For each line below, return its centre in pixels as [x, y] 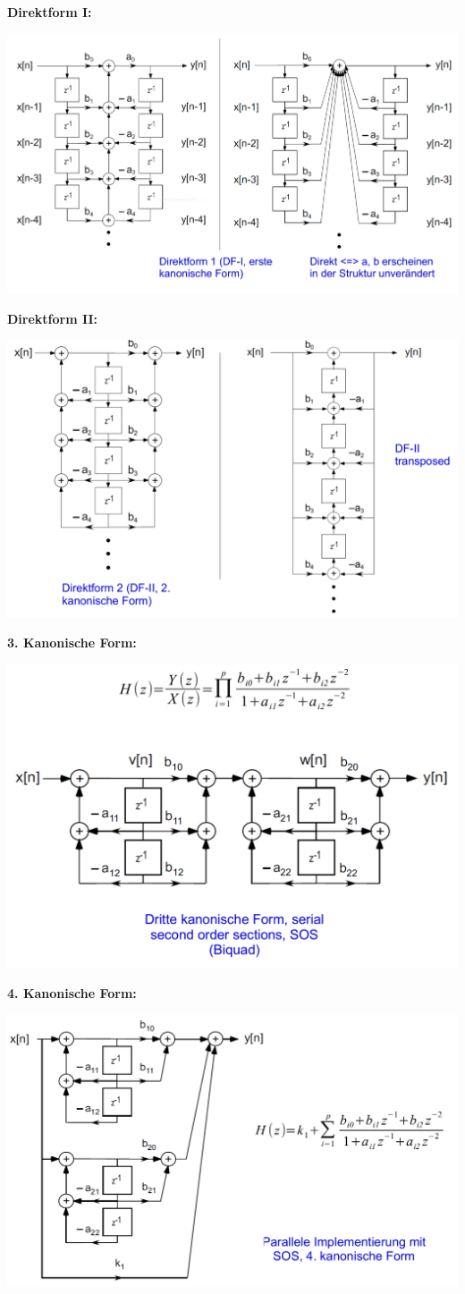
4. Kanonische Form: [72, 992]
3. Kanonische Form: [72, 643]
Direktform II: [53, 318]
